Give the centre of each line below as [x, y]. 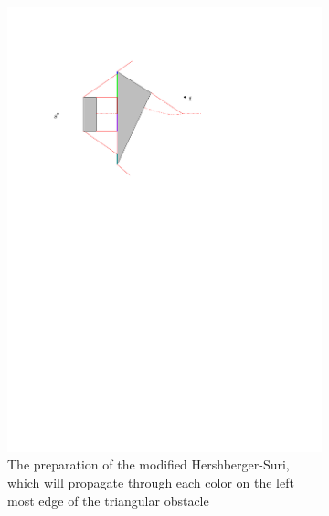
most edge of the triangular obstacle [108, 500]
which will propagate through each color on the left [151, 482]
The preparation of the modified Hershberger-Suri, [149, 464]
